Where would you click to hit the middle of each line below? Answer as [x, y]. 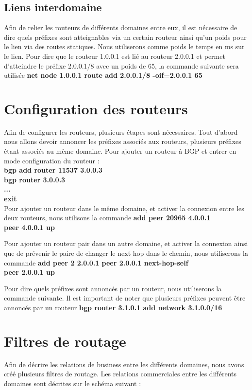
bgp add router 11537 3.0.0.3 [53, 170]
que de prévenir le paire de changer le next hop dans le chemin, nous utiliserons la [126, 253]
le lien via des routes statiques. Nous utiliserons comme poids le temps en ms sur [124, 46]
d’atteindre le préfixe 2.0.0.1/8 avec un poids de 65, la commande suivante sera [121, 65]
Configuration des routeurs [96, 108]
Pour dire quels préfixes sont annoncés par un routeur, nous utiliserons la [113, 288]
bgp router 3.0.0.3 [35, 179]
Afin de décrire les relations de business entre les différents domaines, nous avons [124, 364]
